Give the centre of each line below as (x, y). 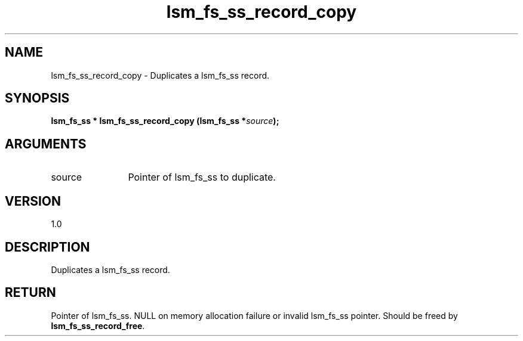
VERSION (33, 201)
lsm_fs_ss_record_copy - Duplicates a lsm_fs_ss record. (160, 75)
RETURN (30, 293)
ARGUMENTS (46, 144)
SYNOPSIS (37, 98)
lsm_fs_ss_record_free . (98, 325)
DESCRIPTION (47, 247)
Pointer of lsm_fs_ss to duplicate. (202, 177)
